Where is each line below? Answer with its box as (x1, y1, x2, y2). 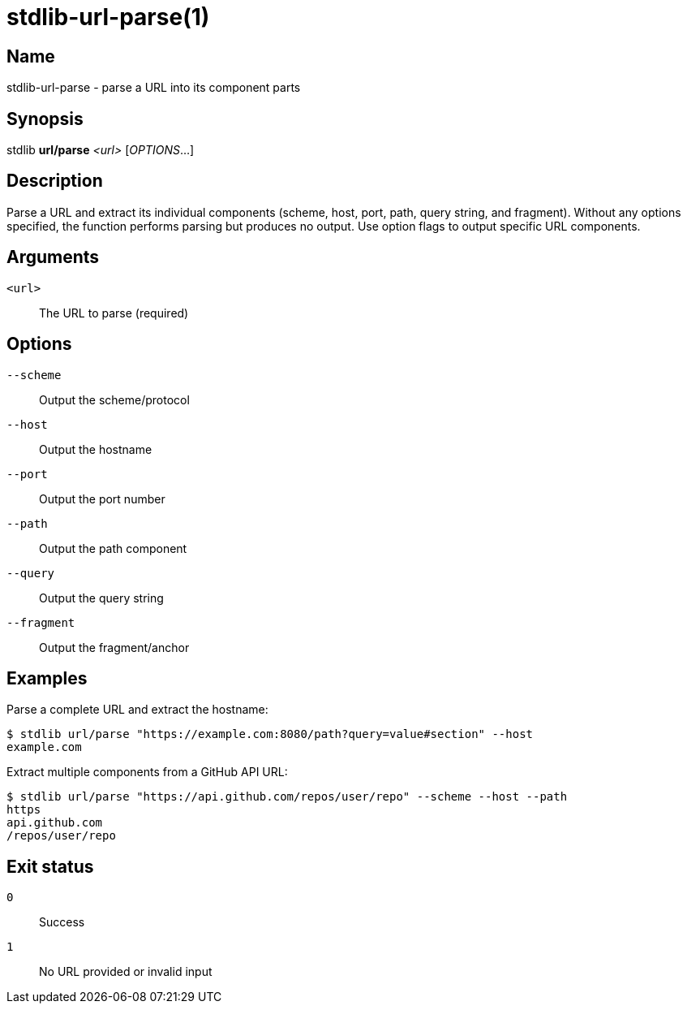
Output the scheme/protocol (39, 392, 190, 407)
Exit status (6, 856, 94, 877)
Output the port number (39, 491, 165, 506)
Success (39, 915, 85, 930)
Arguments (6, 247, 100, 268)
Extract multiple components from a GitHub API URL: (6, 765, 288, 779)
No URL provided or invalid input (39, 965, 213, 979)
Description (6, 170, 103, 192)
